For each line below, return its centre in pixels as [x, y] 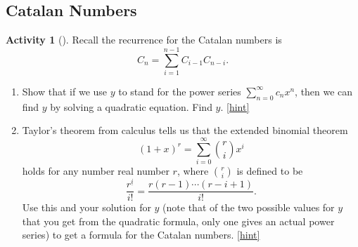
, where [193, 171]
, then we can [324, 91]
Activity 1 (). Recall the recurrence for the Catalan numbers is [144, 40]
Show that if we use [65, 91]
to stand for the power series [180, 91]
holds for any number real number [96, 171]
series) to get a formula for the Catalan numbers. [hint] [141, 235]
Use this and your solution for [87, 207]
